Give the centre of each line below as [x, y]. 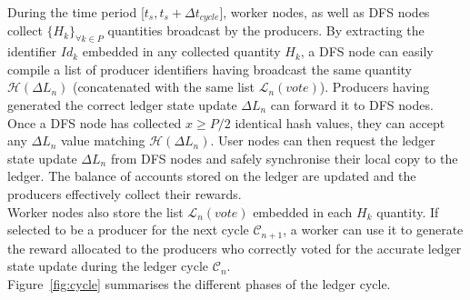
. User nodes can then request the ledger [323, 140]
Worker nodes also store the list [95, 211]
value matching [103, 140]
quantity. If [408, 211]
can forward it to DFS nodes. [352, 105]
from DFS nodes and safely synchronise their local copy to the [284, 158]
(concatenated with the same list [163, 87]
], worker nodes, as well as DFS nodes [325, 12]
